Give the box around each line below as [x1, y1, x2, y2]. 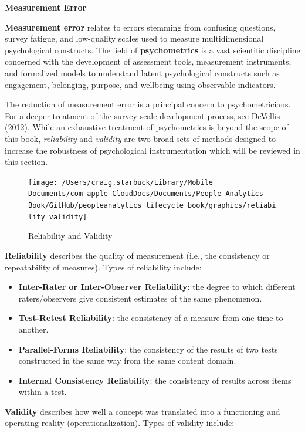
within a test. [18, 385, 67, 398]
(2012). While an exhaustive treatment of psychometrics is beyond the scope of [5, 121, 289, 133]
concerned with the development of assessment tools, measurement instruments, [5, 55, 292, 67]
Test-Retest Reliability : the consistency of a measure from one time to [18, 312, 283, 324]
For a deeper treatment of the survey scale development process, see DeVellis [5, 109, 280, 121]
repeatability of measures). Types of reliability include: [5, 261, 202, 273]
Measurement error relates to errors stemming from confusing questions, [5, 21, 276, 33]
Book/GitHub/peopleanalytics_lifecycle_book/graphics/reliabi [28, 201, 276, 210]
